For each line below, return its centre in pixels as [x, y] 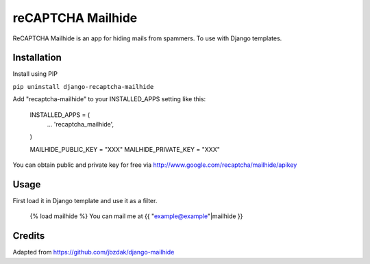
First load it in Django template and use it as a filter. [85, 201]
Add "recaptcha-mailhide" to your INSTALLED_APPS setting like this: [109, 99]
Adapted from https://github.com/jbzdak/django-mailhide [94, 252]
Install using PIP [35, 74]
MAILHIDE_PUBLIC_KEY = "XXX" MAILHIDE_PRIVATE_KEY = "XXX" [125, 149]
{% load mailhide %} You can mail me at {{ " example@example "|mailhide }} [136, 216]
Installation [37, 58]
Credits [29, 236]
